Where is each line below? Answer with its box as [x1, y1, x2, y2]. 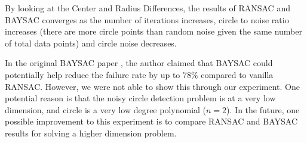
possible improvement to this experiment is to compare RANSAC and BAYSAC [5, 115, 297, 128]
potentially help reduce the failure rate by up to [5, 68, 180, 80]
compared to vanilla [201, 68, 274, 80]
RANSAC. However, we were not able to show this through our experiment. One [5, 80, 300, 92]
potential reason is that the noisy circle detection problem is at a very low [5, 92, 276, 104]
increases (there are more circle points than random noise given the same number [5, 25, 302, 38]
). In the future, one [226, 103, 300, 116]
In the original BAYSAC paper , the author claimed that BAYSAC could [5, 57, 273, 69]
